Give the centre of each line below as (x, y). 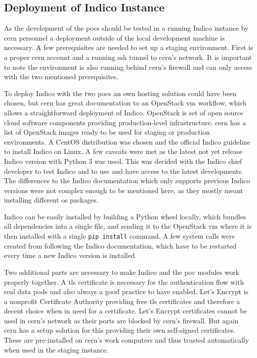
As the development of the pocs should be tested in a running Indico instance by (126, 28)
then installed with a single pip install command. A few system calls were (120, 236)
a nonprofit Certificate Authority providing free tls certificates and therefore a (122, 301)
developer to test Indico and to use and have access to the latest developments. (124, 171)
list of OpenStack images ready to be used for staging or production (107, 132)
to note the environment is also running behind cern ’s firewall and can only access (128, 67)
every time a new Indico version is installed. (70, 255)
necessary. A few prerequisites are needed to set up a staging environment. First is (128, 47)
